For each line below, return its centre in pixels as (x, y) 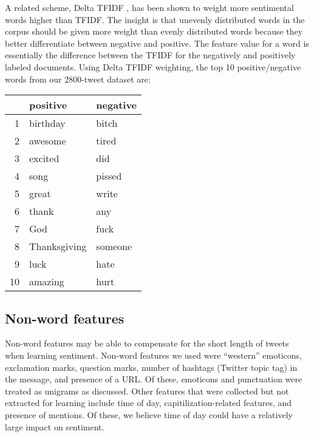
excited (44, 158)
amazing (47, 282)
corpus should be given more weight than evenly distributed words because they (154, 31)
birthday (47, 123)
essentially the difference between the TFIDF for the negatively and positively (150, 55)
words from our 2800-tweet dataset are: (78, 79)
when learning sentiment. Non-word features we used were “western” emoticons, (153, 355)
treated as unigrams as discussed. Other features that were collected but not (147, 391)
